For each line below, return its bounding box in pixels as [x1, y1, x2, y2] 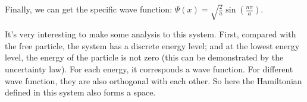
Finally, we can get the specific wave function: [5, 3, 173, 15]
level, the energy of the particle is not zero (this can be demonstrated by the [5, 51, 284, 63]
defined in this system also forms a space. [5, 86, 156, 98]
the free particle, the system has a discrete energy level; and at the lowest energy [5, 39, 300, 52]
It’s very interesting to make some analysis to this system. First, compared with [5, 28, 296, 40]
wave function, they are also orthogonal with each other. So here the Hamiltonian [5, 74, 302, 87]
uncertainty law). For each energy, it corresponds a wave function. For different [5, 63, 293, 75]
